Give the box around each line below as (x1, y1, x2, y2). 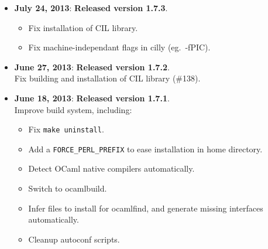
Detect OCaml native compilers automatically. (28, 162, 195, 175)
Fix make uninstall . (28, 123, 104, 135)
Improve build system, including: (14, 103, 132, 115)
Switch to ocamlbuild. (28, 182, 107, 195)
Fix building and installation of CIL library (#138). (14, 72, 201, 84)
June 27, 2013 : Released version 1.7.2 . (14, 60, 170, 73)
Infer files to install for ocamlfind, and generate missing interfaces (28, 202, 263, 214)
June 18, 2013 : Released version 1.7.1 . (14, 91, 170, 104)
